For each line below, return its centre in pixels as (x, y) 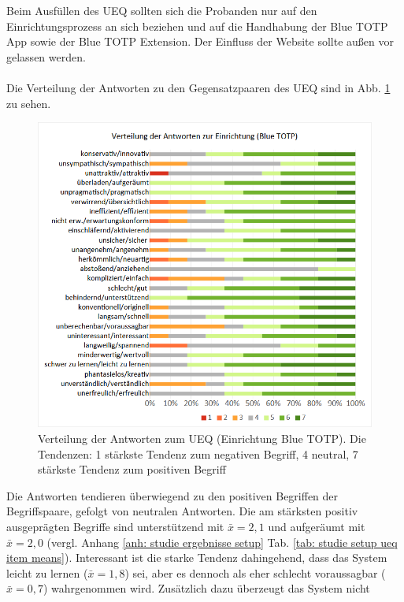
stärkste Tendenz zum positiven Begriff (132, 469)
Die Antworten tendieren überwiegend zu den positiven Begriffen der (172, 495)
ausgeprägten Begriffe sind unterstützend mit (115, 527)
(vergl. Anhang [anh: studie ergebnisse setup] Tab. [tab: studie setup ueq (222, 542)
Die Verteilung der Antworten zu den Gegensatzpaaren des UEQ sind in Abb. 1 (198, 87)
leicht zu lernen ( (47, 572)
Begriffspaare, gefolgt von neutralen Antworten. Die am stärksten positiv (182, 511)
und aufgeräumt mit (317, 527)
